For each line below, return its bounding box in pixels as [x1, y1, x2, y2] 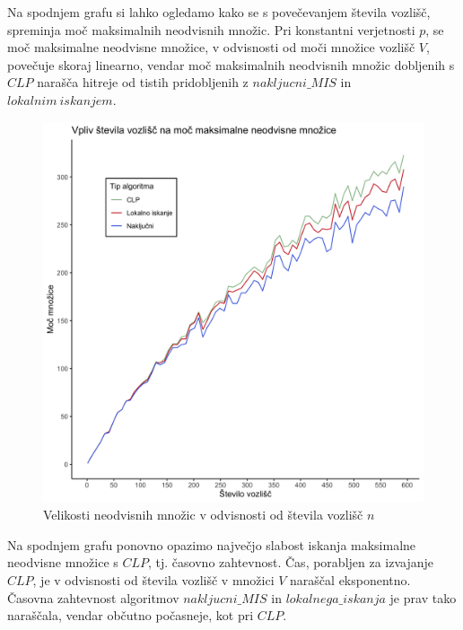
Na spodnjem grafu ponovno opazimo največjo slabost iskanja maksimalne [7, 535, 416, 554]
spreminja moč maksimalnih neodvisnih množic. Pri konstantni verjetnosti [7, 20, 415, 39]
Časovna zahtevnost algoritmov [7, 588, 179, 607]
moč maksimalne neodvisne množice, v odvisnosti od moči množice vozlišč [7, 38, 415, 57]
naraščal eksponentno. [290, 570, 411, 589]
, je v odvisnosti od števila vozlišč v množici [32, 570, 275, 589]
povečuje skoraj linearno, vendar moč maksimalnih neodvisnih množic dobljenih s [7, 55, 455, 74]
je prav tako [389, 588, 457, 607]
